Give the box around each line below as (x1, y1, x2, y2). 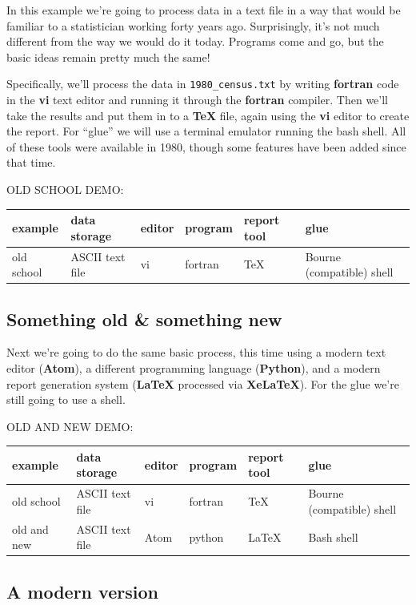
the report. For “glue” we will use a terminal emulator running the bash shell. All (6, 123, 406, 139)
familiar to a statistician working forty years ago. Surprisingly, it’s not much (6, 17, 380, 34)
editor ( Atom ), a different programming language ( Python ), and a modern (6, 360, 381, 377)
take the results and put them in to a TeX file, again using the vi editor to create (6, 107, 410, 123)
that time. (6, 154, 56, 171)
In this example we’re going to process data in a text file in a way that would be (6, 2, 401, 18)
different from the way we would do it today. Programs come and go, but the (6, 33, 384, 50)
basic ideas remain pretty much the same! (6, 48, 210, 65)
